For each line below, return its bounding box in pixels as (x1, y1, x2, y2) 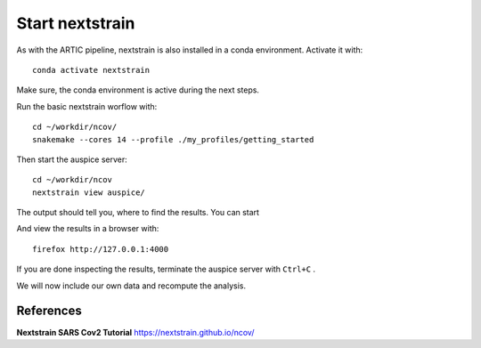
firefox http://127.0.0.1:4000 (32, 244, 169, 254)
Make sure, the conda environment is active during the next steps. (16, 85, 260, 95)
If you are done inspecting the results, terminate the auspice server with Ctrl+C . (16, 263, 316, 275)
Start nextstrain (16, 13, 135, 33)
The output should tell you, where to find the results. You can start (16, 207, 260, 218)
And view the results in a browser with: (16, 223, 159, 234)
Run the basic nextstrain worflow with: (16, 101, 158, 111)
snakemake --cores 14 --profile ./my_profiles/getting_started (32, 134, 314, 144)
